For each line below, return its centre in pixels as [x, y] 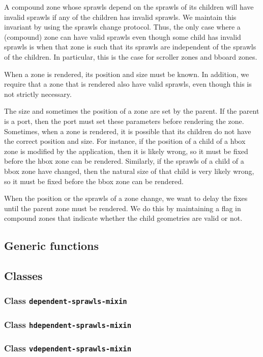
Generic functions [52, 246]
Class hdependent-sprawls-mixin [68, 324]
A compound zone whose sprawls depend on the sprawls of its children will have [129, 7]
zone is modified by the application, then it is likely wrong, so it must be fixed [126, 151]
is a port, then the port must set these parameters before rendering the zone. [124, 121]
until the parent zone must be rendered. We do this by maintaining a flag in [123, 208]
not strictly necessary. [38, 94]
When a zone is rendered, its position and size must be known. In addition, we [127, 74]
